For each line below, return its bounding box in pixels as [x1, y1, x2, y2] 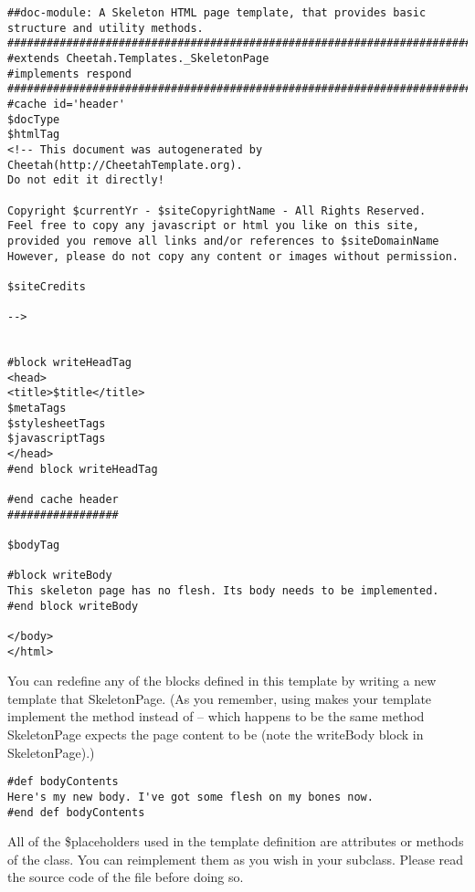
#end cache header [7, 493, 119, 506]
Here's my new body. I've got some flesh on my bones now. [7, 790, 374, 803]
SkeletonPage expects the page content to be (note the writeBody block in [7, 725, 424, 743]
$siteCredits [7, 279, 86, 293]
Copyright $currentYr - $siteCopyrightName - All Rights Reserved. [7, 204, 427, 217]
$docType [7, 112, 60, 126]
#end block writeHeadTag [7, 462, 158, 476]
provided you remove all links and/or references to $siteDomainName [7, 234, 439, 247]
